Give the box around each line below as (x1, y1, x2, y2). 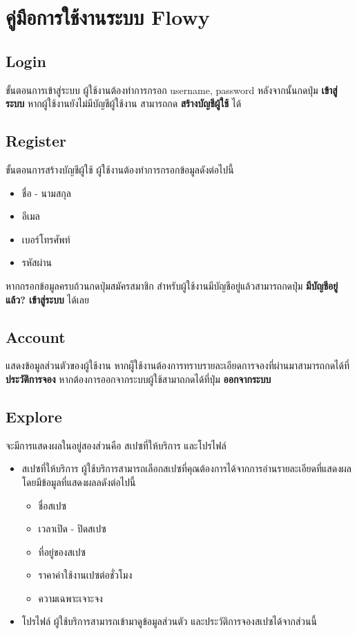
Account (6, 326, 66, 347)
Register (6, 130, 66, 151)
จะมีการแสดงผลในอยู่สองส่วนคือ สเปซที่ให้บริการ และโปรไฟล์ (6, 438, 226, 452)
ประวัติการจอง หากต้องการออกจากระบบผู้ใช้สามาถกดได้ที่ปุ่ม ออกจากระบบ (6, 371, 271, 386)
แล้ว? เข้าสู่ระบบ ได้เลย (6, 292, 89, 306)
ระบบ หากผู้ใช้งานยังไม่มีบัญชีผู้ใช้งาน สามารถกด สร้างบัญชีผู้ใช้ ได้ (6, 96, 242, 111)
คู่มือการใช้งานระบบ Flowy (6, 3, 210, 31)
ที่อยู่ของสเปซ (38, 544, 86, 559)
